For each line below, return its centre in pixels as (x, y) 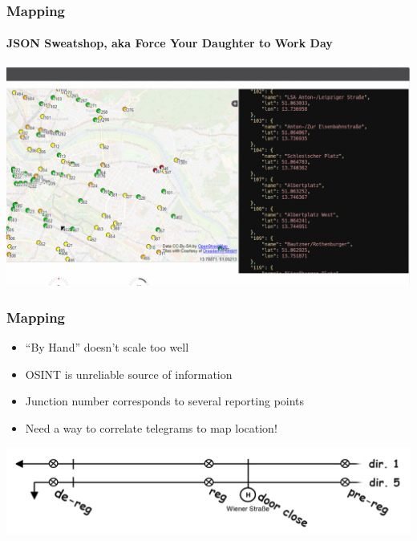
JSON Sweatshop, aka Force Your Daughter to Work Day (170, 43)
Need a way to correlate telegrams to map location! (151, 427)
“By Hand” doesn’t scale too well (107, 347)
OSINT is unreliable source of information (129, 374)
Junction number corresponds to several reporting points (165, 401)
